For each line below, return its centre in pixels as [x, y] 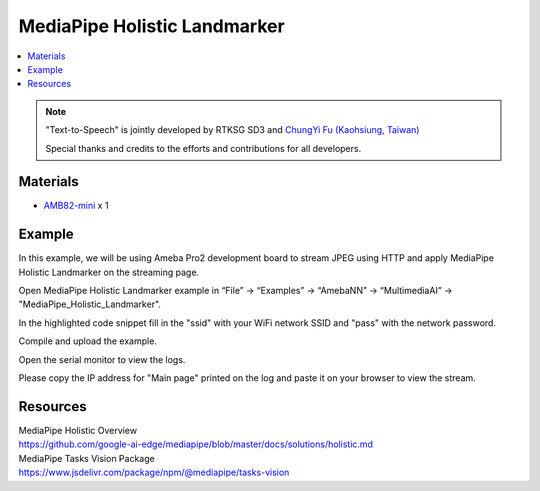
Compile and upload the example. [87, 341]
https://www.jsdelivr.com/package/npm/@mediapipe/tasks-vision [154, 472]
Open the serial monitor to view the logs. [102, 359]
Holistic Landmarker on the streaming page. [109, 272]
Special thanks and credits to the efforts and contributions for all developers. [203, 148]
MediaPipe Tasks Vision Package [86, 458]
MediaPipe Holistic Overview [78, 430]
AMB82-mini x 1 [76, 206]
